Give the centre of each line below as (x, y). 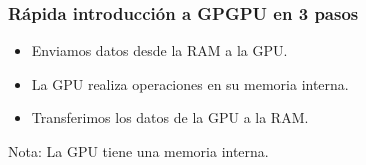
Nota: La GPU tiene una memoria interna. (138, 151)
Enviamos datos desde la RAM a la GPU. (159, 50)
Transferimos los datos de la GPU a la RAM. (170, 117)
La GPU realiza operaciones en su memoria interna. (190, 83)
